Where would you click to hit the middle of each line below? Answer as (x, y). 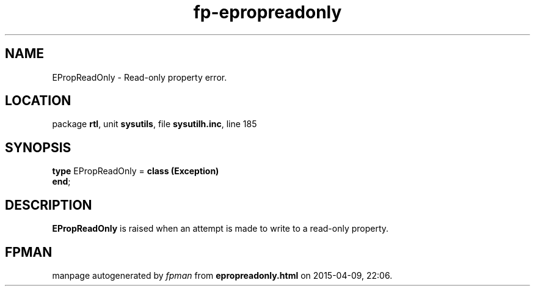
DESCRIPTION (49, 205)
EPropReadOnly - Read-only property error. (140, 77)
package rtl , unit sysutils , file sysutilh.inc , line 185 (155, 124)
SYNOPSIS (38, 147)
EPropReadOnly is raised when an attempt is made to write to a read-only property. (220, 229)
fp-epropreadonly (267, 12)
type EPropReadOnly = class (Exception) (136, 171)
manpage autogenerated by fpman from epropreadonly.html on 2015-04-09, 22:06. (222, 275)
